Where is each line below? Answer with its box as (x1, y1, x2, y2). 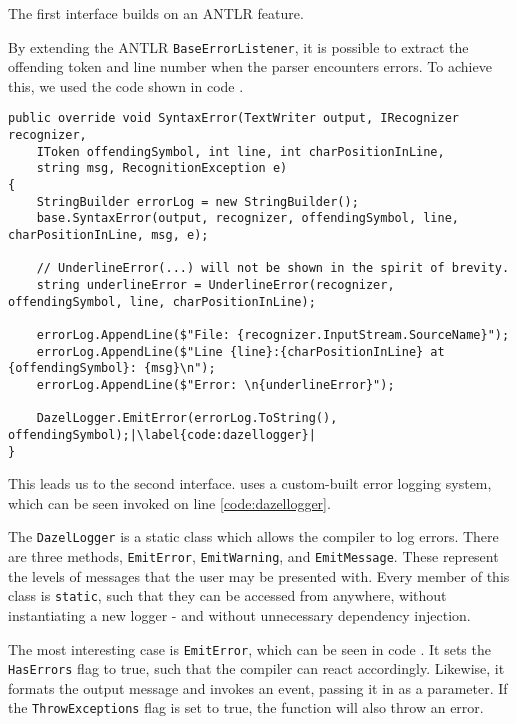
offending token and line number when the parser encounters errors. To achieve (8, 56, 492, 77)
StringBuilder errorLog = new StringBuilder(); (36, 194, 359, 209)
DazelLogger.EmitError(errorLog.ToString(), (36, 411, 338, 426)
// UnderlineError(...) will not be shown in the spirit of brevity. (36, 261, 510, 276)
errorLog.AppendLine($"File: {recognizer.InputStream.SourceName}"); (36, 327, 510, 342)
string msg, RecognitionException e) (36, 161, 288, 176)
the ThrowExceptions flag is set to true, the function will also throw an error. (8, 697, 484, 718)
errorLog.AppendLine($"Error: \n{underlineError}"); (36, 377, 395, 392)
